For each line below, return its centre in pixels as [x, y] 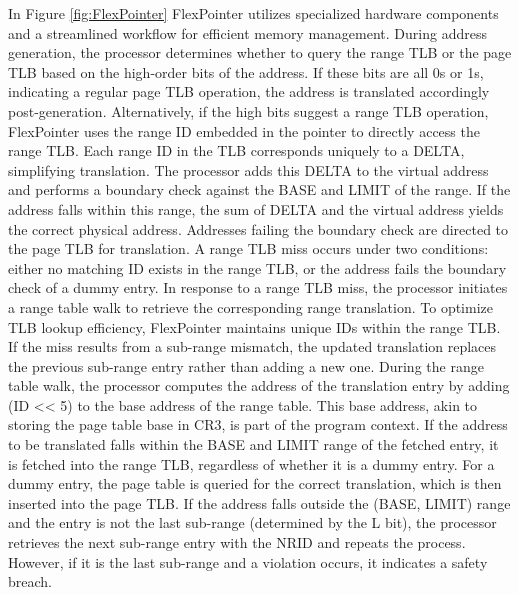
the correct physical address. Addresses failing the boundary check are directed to [258, 228]
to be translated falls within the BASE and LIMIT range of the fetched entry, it [253, 444]
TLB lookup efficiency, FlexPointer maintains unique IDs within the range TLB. [254, 326]
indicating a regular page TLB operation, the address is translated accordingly [249, 91]
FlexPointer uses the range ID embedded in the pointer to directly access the [244, 130]
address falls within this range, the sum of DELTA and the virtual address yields [256, 208]
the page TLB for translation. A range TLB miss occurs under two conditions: [248, 248]
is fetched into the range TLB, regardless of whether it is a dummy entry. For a [251, 463]
